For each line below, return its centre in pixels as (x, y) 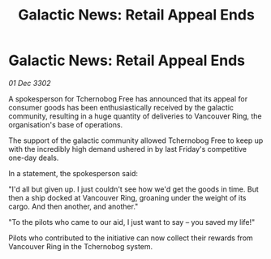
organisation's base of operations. (66, 124)
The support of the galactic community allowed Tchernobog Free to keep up (136, 140)
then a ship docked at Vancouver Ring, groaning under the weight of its (127, 197)
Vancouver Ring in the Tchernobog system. (81, 246)
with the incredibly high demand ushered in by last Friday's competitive (128, 149)
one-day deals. (34, 158)
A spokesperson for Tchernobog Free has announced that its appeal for (128, 98)
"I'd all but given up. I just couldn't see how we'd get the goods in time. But (134, 189)
